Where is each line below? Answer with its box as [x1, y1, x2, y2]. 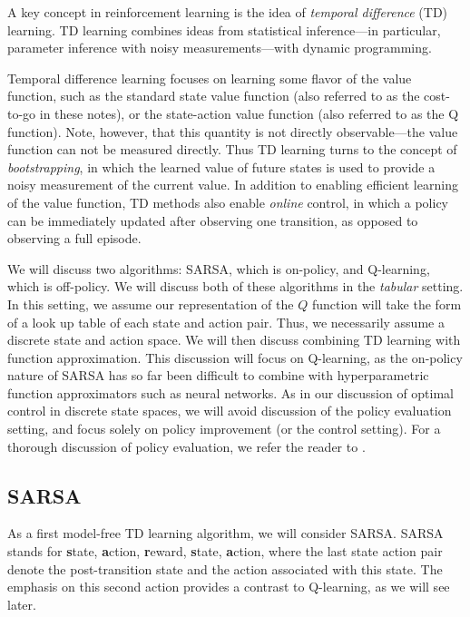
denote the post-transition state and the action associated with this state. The [7, 559, 443, 578]
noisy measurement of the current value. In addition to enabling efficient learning [7, 175, 458, 194]
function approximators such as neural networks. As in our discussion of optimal [7, 383, 454, 402]
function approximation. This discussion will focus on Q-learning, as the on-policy [7, 348, 463, 367]
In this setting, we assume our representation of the [7, 294, 294, 313]
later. [7, 594, 36, 613]
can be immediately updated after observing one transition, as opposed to [7, 211, 418, 230]
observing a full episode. [7, 229, 142, 248]
